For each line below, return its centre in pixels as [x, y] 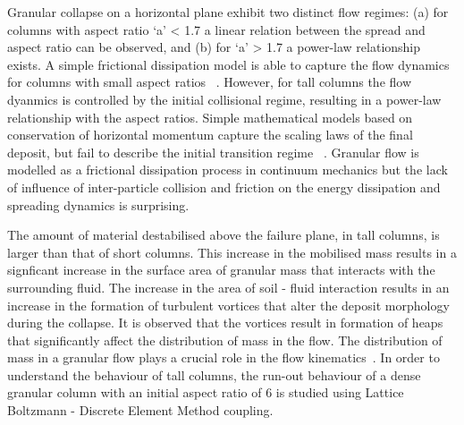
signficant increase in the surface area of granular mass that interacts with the [221, 270]
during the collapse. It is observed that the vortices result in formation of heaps [225, 323]
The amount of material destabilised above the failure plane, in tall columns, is [224, 235]
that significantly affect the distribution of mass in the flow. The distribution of [225, 340]
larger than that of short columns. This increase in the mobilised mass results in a [232, 252]
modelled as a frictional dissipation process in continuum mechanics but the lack [228, 170]
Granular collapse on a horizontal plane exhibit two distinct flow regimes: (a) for [228, 12]
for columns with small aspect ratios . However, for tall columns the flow [210, 82]
